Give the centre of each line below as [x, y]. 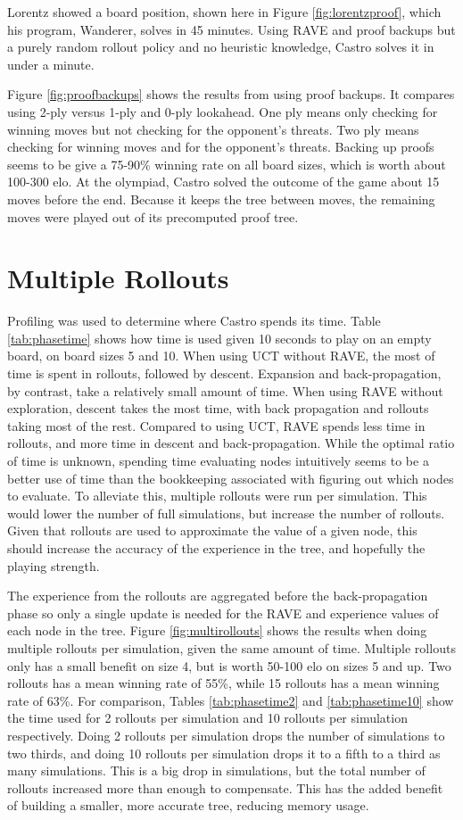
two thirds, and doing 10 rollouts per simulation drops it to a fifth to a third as [224, 753]
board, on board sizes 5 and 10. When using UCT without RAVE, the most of [221, 356]
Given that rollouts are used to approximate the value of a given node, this [212, 530]
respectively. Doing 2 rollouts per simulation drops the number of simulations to [226, 735]
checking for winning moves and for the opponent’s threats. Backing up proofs [221, 147]
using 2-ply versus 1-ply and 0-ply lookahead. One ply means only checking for [223, 111]
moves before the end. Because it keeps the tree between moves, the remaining [221, 199]
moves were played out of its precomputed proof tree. [153, 216]
